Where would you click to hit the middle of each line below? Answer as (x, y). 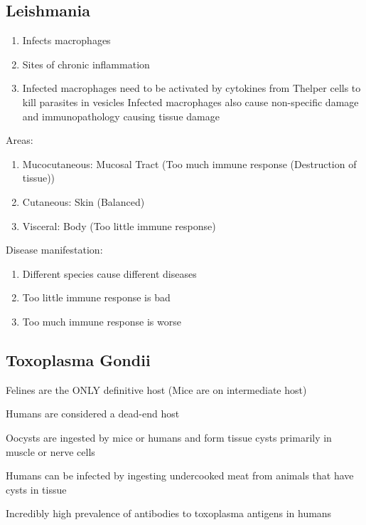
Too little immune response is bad (96, 297)
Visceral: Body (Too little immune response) (119, 225)
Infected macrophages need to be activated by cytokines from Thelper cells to (192, 88)
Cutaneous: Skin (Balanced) (84, 201)
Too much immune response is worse (102, 321)
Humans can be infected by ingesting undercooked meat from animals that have (180, 475)
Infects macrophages (66, 40)
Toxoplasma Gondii (78, 359)
